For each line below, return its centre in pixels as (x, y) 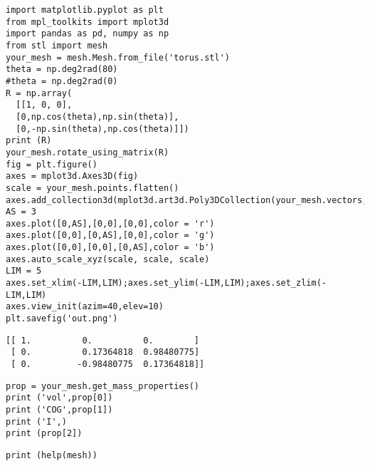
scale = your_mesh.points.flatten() (92, 188)
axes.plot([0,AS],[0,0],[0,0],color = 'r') (110, 223)
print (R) (29, 141)
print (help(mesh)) (52, 455)
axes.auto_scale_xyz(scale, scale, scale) (108, 259)
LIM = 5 (24, 271)
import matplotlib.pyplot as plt (85, 10)
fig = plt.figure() (52, 164)
